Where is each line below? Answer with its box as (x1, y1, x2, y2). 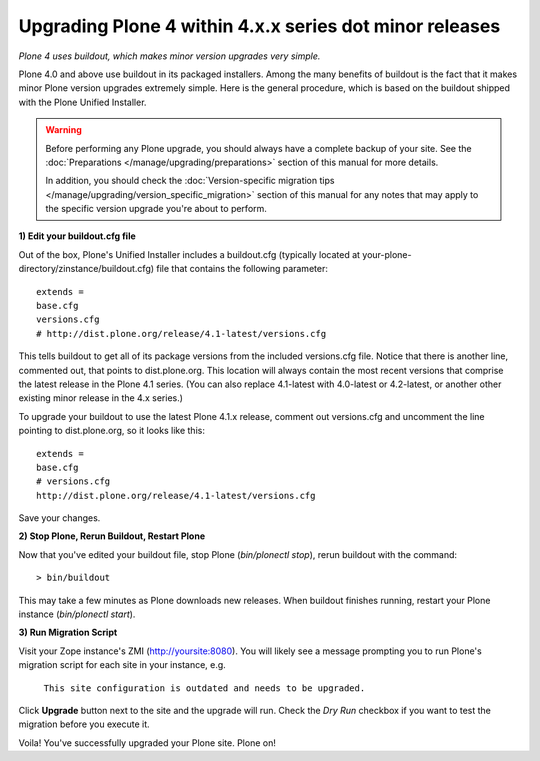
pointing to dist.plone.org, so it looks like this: (18, 425, 205, 437)
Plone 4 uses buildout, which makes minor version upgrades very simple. (18, 50, 321, 62)
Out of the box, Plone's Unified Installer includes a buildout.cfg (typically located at (18, 248, 360, 260)
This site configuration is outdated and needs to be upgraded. (43, 682, 366, 694)
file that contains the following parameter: (156, 263, 329, 275)
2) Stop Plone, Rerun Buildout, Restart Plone (18, 530, 206, 542)
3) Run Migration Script (18, 626, 118, 639)
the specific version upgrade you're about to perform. (45, 203, 267, 215)
